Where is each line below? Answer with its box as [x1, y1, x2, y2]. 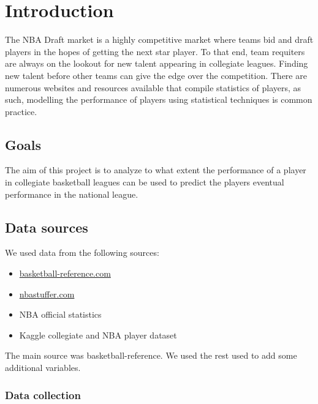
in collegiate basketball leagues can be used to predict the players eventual [5, 176, 284, 189]
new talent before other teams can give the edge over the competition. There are [5, 69, 307, 81]
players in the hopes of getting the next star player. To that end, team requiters [5, 45, 305, 58]
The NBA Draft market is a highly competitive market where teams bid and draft [5, 33, 314, 46]
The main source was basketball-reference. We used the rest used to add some [5, 349, 297, 362]
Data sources [5, 217, 88, 236]
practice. [5, 105, 37, 118]
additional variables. [5, 361, 81, 374]
